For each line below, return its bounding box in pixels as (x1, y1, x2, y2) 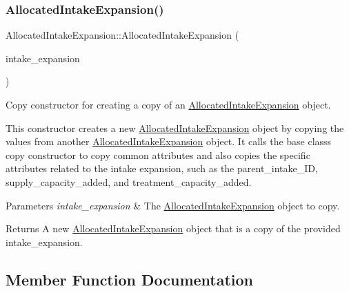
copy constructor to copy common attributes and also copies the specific (6, 147, 310, 162)
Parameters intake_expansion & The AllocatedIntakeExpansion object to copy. (6, 198, 340, 212)
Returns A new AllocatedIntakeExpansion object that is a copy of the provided (6, 221, 341, 236)
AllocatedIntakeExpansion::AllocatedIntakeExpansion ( (6, 28, 239, 42)
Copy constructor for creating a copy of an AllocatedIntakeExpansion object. (6, 97, 331, 111)
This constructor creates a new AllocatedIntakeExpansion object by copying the (6, 120, 344, 135)
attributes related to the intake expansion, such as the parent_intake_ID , (6, 161, 318, 176)
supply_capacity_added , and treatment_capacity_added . (6, 174, 252, 189)
